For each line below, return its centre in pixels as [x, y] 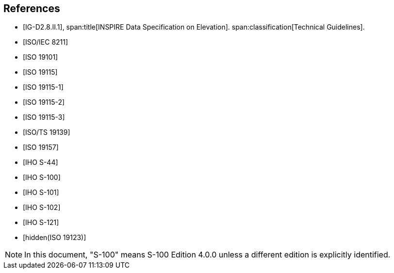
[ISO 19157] [41, 147]
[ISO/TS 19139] [47, 132]
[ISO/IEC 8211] [46, 42]
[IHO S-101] [41, 193]
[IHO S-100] [42, 177]
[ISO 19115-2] [44, 102]
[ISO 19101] [41, 57]
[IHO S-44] [41, 162]
